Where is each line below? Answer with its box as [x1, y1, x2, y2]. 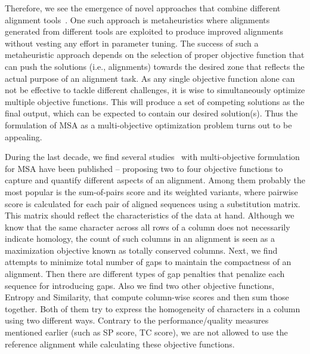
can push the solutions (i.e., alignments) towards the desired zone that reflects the [5, 60, 305, 72]
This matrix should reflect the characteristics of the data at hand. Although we [5, 209, 294, 221]
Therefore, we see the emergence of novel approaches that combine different [5, 2, 281, 14]
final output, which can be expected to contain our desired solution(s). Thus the [5, 107, 298, 119]
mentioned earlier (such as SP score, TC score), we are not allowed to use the [5, 326, 288, 338]
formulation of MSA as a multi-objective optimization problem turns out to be [5, 118, 292, 131]
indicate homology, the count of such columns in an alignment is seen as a [5, 232, 275, 245]
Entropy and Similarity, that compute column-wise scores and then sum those [5, 291, 289, 303]
